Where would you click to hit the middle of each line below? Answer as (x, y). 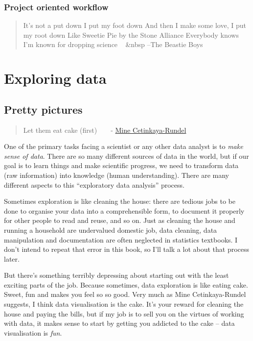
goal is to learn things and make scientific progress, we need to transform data (121, 165)
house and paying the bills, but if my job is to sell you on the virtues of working (124, 313)
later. (12, 258)
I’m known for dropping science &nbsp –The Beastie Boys (113, 44)
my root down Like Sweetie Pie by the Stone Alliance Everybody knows (131, 35)
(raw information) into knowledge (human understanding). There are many (116, 175)
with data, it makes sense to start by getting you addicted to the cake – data (119, 323)
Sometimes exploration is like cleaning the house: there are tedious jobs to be (120, 201)
